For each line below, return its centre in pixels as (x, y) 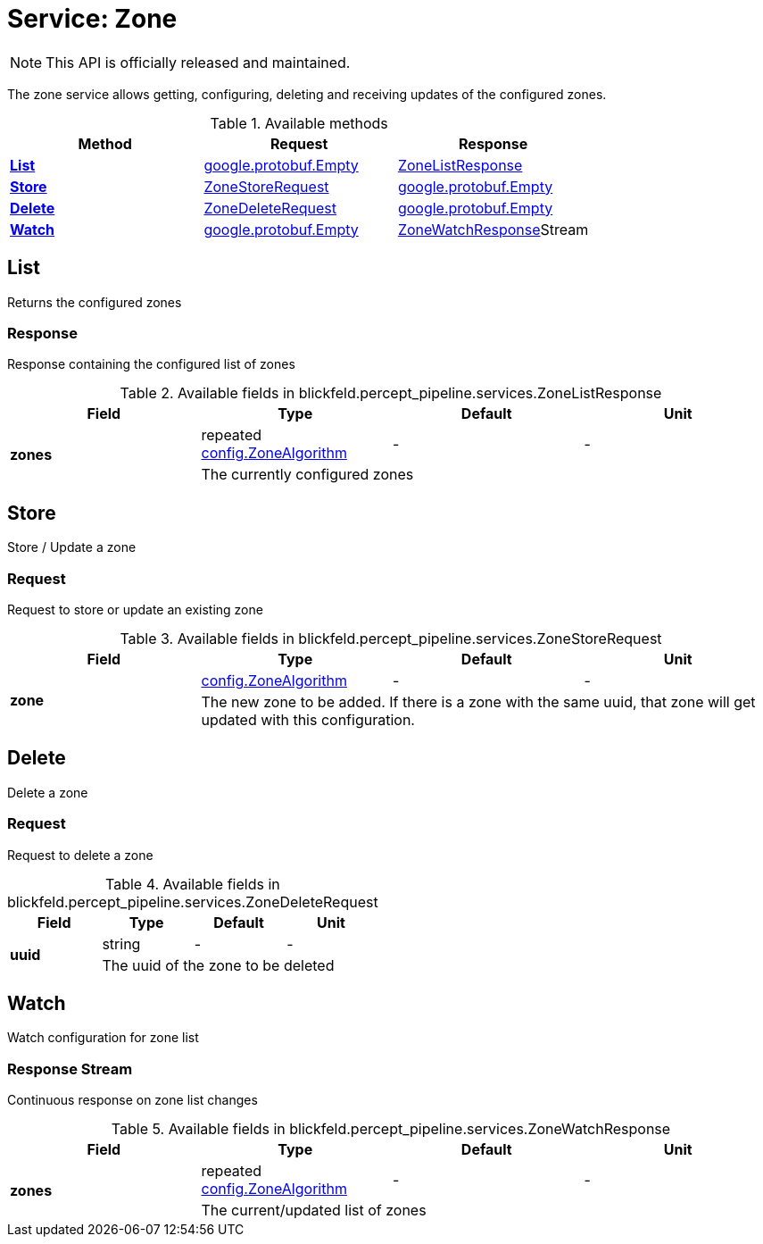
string (121, 943)
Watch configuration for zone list (103, 1038)
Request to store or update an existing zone (135, 609)
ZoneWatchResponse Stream (493, 229)
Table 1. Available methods (299, 123)
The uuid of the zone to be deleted (218, 965)
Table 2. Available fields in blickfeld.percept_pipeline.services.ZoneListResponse (391, 393)
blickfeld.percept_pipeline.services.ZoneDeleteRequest (193, 902)
